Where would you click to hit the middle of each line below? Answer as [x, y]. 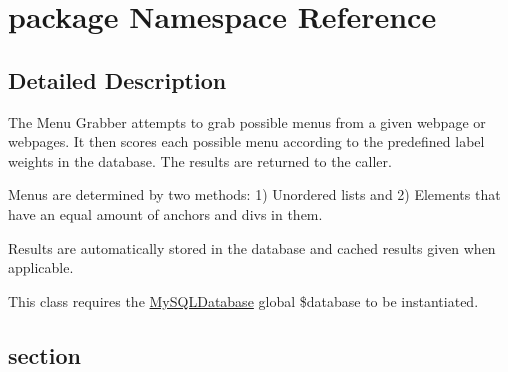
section [44, 354]
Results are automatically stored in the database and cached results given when [252, 247]
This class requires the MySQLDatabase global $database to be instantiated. [243, 300]
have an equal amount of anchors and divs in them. [165, 213]
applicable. [41, 267]
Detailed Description [117, 79]
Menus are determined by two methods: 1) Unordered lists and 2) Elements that [254, 194]
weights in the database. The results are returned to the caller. [200, 160]
